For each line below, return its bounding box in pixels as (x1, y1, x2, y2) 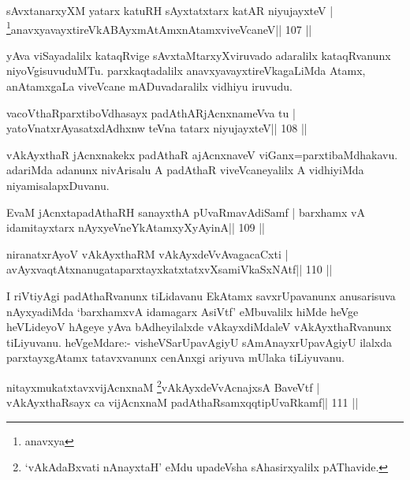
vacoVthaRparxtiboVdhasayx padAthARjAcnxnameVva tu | (6, 104, 296, 121)
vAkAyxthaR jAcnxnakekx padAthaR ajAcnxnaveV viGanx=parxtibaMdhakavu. (6, 146, 398, 162)
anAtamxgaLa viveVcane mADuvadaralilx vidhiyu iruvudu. (6, 78, 293, 95)
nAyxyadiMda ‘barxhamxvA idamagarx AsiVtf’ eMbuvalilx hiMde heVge (6, 303, 359, 319)
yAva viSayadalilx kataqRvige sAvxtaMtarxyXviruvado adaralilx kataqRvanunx (6, 47, 391, 63)
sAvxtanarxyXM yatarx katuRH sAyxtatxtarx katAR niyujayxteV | (6, 2, 334, 18)
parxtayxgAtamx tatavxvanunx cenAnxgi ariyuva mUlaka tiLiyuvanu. (6, 349, 345, 366)
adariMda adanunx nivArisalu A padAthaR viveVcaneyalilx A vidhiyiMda (6, 162, 364, 178)
